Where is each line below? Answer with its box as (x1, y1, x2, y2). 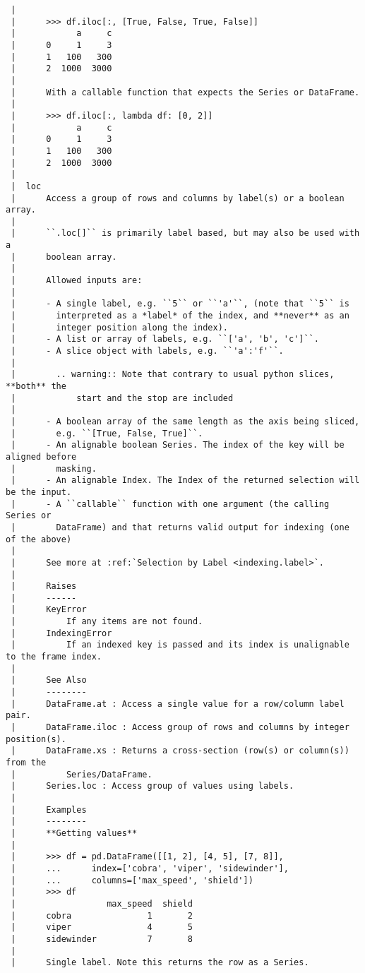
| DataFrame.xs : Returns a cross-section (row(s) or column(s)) (11, 746, 349, 756)
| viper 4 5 (11, 922, 193, 933)
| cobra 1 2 (11, 910, 193, 921)
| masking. (11, 463, 97, 474)
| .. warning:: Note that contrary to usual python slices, (11, 369, 335, 380)
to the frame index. (6, 652, 102, 662)
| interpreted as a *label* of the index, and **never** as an (11, 311, 349, 321)
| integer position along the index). (11, 322, 228, 333)
